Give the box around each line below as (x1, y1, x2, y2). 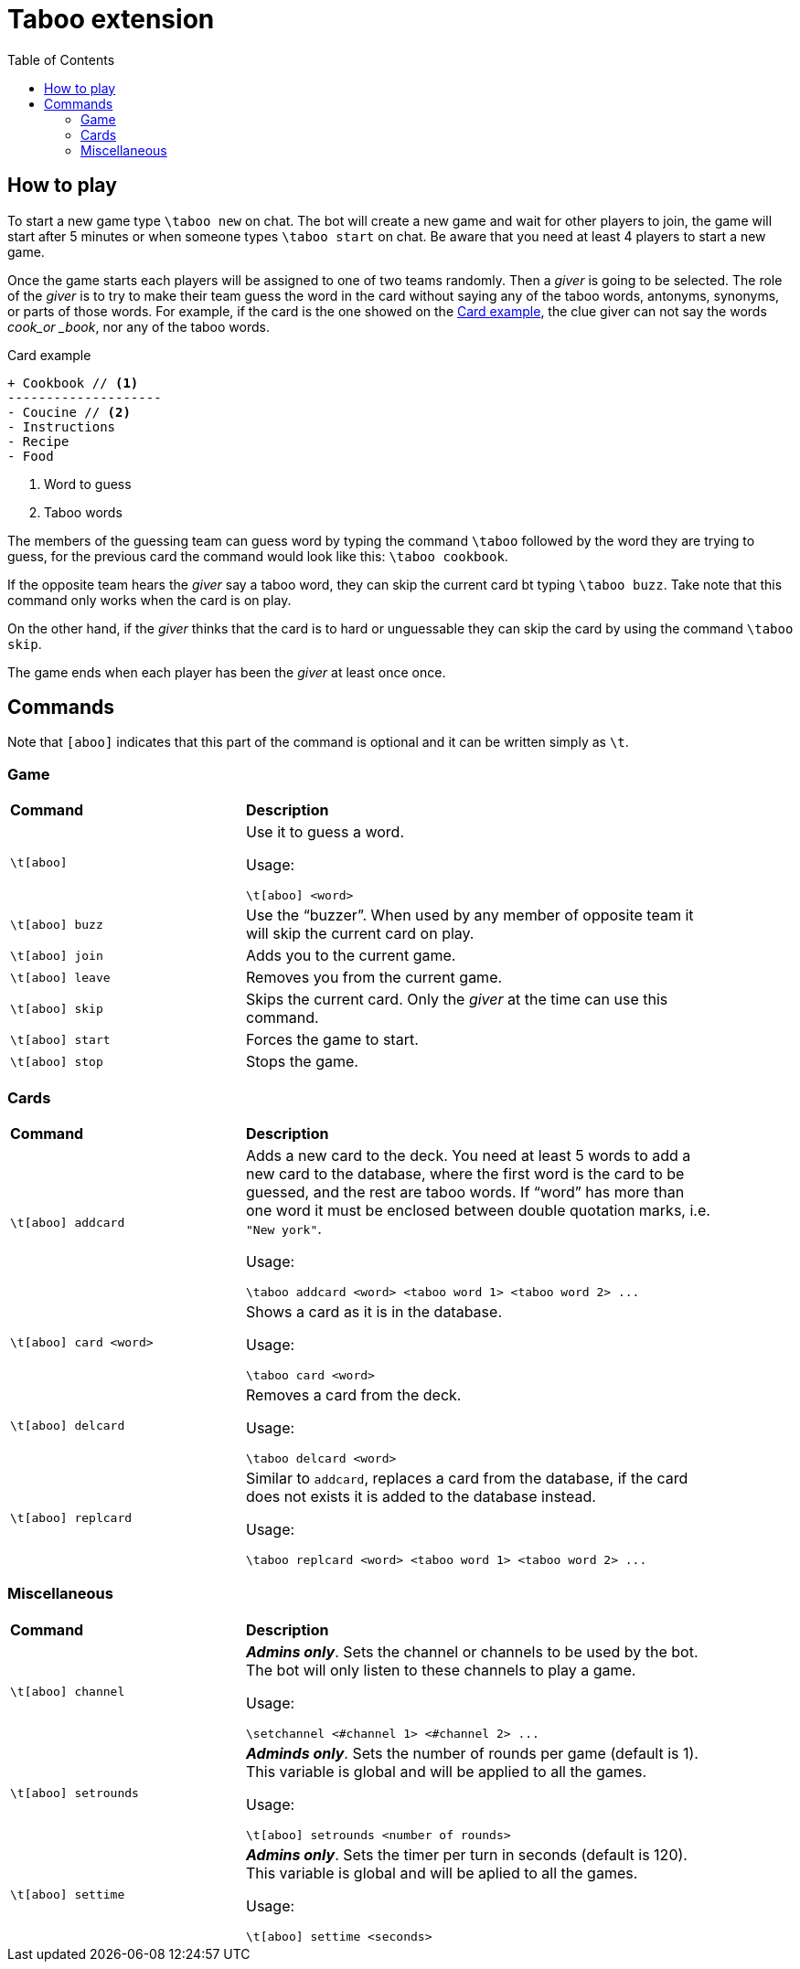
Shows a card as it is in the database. (245, 1302, 502, 1321)
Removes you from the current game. (245, 968, 503, 987)
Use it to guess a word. (245, 823, 404, 842)
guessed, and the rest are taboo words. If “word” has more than (245, 1182, 685, 1201)
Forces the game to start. (245, 1030, 419, 1049)
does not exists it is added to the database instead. (245, 1486, 596, 1506)
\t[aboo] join (10, 948, 103, 963)
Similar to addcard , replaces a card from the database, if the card (245, 1468, 688, 1487)
